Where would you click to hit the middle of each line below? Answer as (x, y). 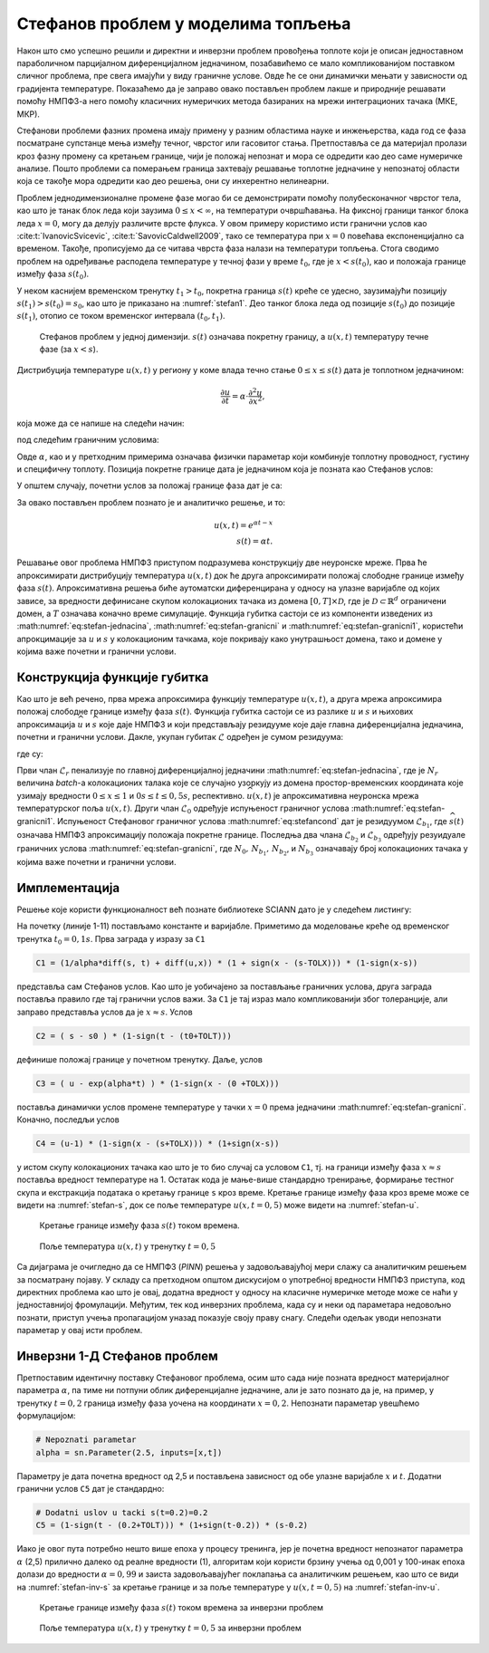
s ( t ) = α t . (254, 541)
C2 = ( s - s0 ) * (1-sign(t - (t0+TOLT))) (134, 1036)
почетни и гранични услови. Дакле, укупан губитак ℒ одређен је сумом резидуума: (180, 737)
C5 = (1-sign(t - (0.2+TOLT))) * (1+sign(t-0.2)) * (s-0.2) (172, 1525)
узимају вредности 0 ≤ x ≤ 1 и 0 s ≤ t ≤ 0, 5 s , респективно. (131, 795)
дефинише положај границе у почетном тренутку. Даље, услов (139, 1059)
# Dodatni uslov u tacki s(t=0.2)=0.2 (122, 1512)
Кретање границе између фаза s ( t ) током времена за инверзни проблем (181, 1607)
